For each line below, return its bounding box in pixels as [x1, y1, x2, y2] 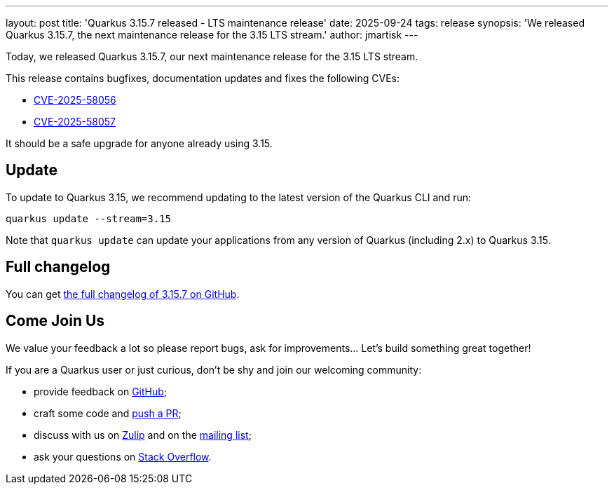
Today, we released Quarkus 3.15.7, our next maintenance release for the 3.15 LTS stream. [6, 50, 418, 62]
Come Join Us [6, 312, 105, 330]
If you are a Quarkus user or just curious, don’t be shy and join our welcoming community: [6, 363, 422, 376]
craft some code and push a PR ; [34, 407, 182, 419]
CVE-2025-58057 [34, 116, 116, 128]
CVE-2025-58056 [34, 94, 116, 106]
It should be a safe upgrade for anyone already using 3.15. [6, 137, 273, 149]
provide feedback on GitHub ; [34, 385, 168, 397]
